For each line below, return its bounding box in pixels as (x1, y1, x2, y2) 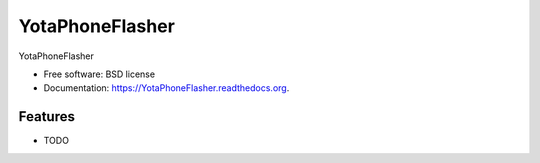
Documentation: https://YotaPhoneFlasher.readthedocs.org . (43, 82, 290, 94)
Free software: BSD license (43, 68, 155, 80)
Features (18, 108, 75, 125)
